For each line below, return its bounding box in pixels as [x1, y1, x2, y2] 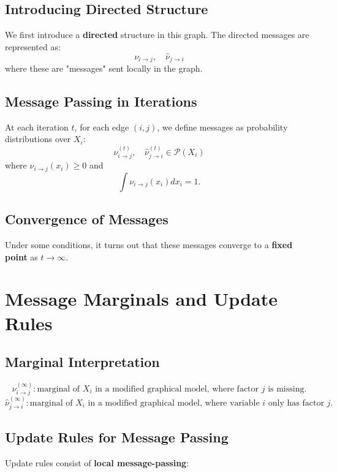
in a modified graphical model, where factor [95, 384, 259, 393]
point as [5, 250, 38, 263]
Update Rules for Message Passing [5, 427, 229, 446]
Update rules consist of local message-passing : [5, 456, 189, 469]
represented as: [5, 40, 61, 53]
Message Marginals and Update [5, 286, 278, 311]
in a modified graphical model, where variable [88, 398, 260, 407]
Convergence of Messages [5, 210, 168, 229]
